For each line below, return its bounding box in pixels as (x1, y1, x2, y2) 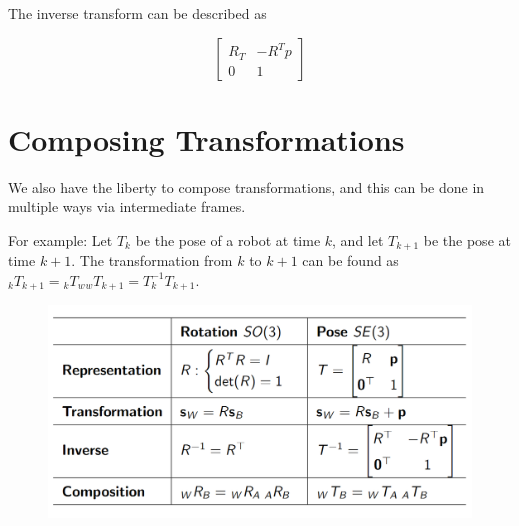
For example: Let (8, 229, 113, 250)
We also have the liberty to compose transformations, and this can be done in (8, 176, 485, 197)
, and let (332, 229, 384, 250)
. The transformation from (71, 250, 233, 271)
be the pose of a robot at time (135, 229, 321, 250)
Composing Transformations (8, 118, 405, 159)
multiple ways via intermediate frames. (8, 196, 246, 217)
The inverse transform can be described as (8, 3, 267, 23)
